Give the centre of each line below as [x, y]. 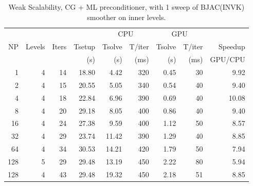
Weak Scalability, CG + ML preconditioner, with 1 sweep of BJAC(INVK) [127, 7]
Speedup [232, 46]
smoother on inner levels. [127, 17]
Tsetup [85, 46]
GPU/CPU [228, 59]
